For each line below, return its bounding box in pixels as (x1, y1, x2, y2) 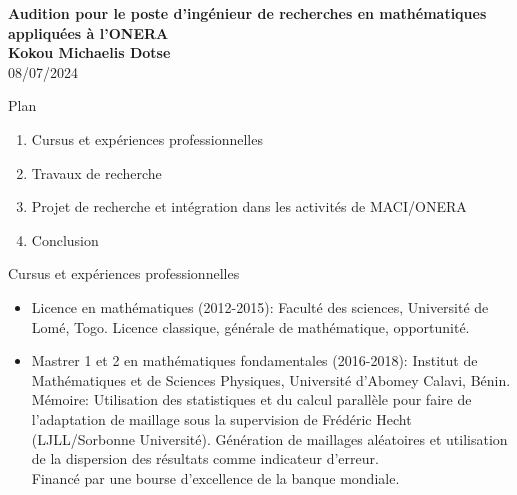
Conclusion (31, 229, 99, 250)
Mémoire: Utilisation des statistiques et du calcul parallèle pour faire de (31, 389, 472, 410)
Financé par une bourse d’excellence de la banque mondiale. (31, 467, 400, 488)
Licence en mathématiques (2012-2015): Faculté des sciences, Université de (31, 296, 489, 317)
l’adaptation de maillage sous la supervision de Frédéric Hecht (31, 408, 412, 429)
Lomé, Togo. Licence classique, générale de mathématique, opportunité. (31, 316, 470, 337)
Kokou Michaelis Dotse (8, 42, 171, 63)
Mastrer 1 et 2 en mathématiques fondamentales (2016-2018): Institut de (31, 350, 478, 371)
